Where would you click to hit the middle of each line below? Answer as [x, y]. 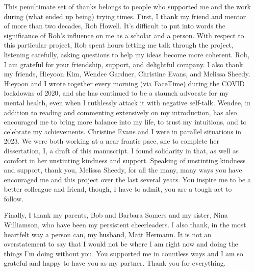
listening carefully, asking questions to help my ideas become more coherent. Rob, [127, 54]
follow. [14, 198]
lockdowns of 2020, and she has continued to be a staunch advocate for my [116, 93]
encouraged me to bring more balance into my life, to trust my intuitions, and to [125, 122]
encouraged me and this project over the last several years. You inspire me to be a [127, 179]
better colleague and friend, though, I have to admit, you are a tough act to [118, 189]
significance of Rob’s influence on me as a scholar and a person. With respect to [124, 35]
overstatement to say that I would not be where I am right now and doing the [121, 244]
